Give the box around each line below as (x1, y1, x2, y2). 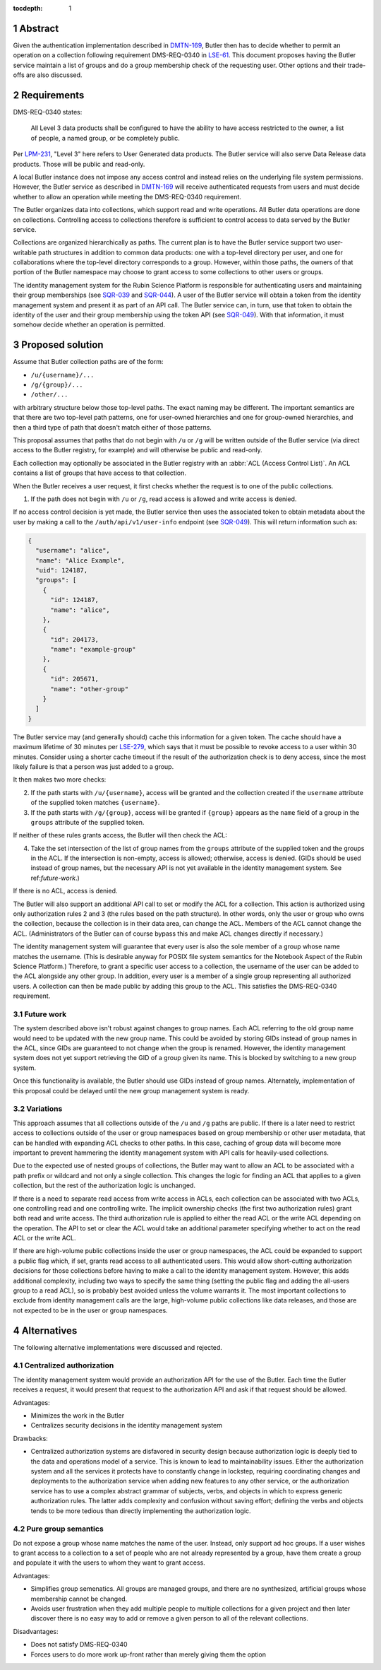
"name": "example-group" (50, 645, 137, 654)
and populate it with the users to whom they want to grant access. (13, 1558, 206, 1567)
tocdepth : (13, 4, 43, 12)
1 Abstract (13, 22, 59, 35)
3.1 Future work (13, 1009, 67, 1019)
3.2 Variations (13, 1104, 63, 1114)
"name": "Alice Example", (35, 556, 125, 565)
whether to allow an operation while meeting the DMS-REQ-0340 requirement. (13, 192, 241, 201)
